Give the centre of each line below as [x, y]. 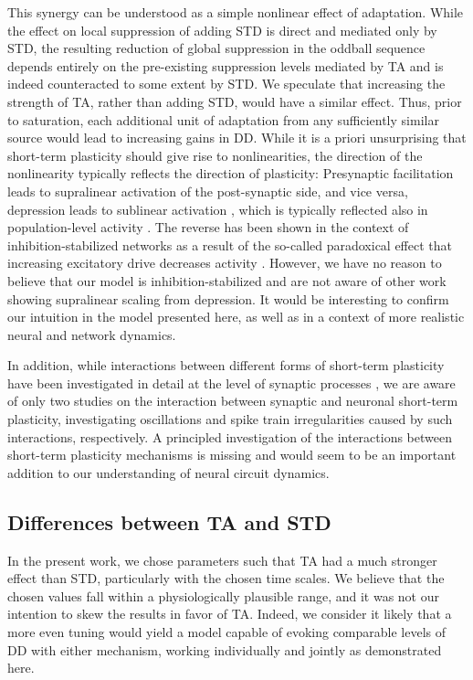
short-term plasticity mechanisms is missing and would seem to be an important [232, 455]
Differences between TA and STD [169, 521]
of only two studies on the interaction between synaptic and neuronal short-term [233, 401]
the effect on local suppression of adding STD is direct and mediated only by [222, 30]
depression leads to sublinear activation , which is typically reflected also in [218, 209]
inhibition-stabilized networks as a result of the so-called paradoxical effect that [230, 244]
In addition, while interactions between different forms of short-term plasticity [226, 365]
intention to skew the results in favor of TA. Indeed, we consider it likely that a [230, 614]
